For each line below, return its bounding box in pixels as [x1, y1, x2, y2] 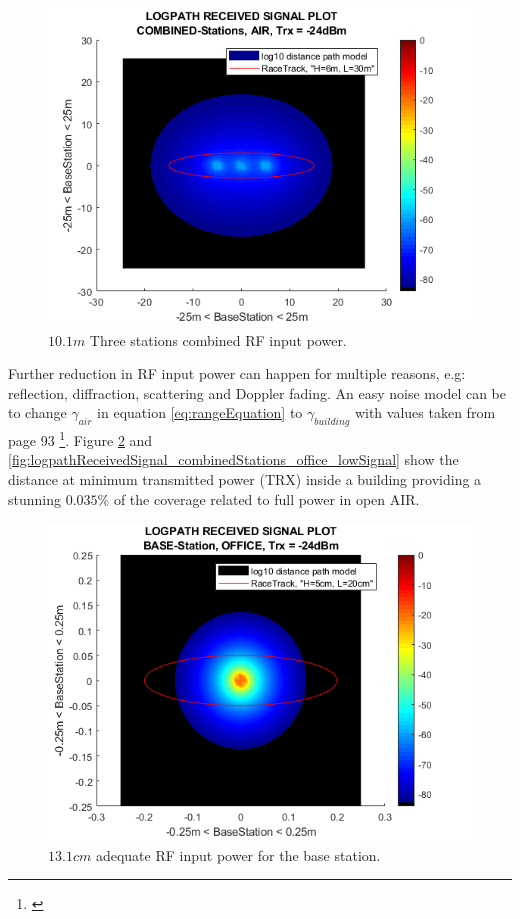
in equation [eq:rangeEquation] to [97, 402, 303, 423]
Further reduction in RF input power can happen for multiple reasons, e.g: [8, 363, 466, 384]
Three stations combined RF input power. [89, 329, 347, 350]
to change [8, 402, 67, 423]
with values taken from [354, 402, 496, 423]
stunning [8, 488, 61, 509]
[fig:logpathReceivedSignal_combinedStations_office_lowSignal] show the [8, 449, 459, 470]
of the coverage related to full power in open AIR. [113, 488, 420, 509]
